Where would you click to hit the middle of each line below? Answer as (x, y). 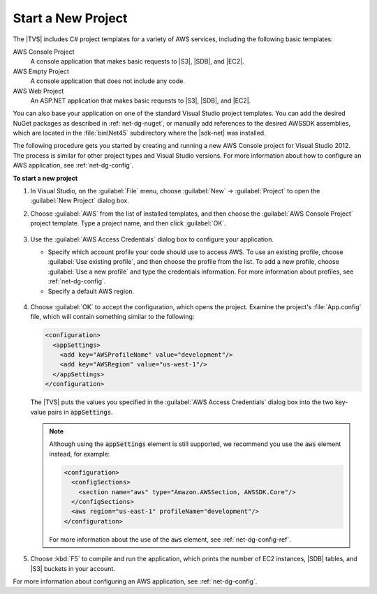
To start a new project (45, 178)
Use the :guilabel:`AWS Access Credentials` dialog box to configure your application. (152, 239)
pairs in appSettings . (80, 412)
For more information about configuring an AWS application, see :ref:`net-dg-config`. (135, 581)
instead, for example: (80, 454)
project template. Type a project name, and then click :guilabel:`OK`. (128, 223)
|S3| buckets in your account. (73, 568)
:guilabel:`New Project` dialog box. (80, 201)
